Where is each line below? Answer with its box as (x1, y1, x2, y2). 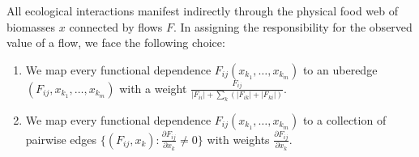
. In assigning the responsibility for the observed (173, 18, 413, 35)
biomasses (6, 18, 56, 35)
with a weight (119, 79, 187, 96)
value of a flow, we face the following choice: (6, 34, 225, 51)
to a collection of (302, 112, 387, 128)
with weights (207, 130, 270, 147)
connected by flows (69, 18, 163, 35)
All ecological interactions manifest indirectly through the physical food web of (6, 2, 398, 19)
